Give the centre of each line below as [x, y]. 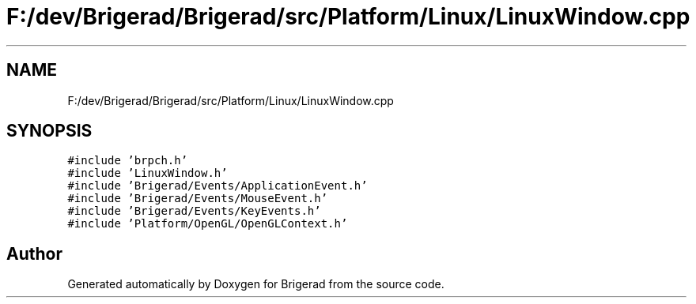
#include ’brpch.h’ [128, 161]
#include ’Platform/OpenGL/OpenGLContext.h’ [208, 224]
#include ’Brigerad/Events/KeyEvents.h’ [194, 211]
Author [34, 253]
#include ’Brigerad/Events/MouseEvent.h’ [198, 199]
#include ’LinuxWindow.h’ [148, 173]
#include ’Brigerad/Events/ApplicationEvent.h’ [217, 186]
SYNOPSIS [49, 131]
